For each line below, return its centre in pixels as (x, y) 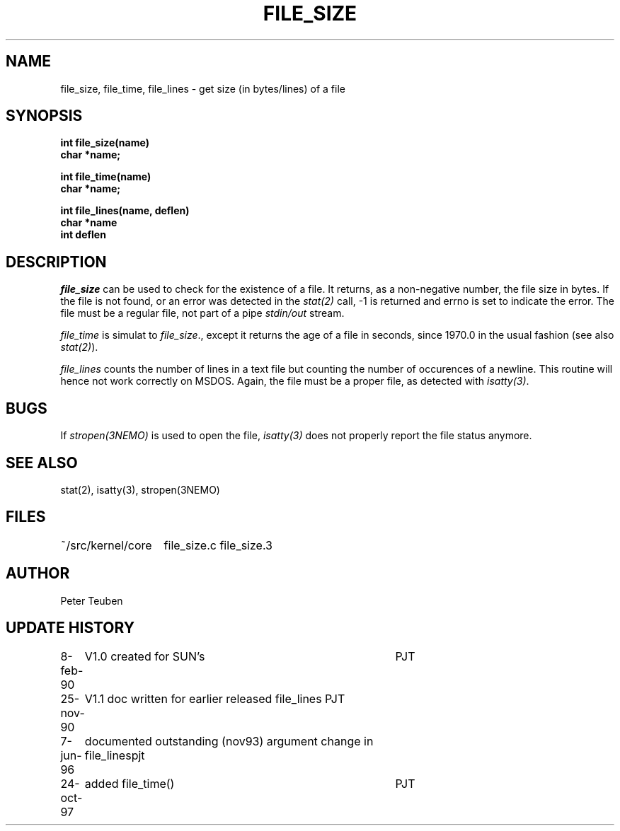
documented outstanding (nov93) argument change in (229, 741)
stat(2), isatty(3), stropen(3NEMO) (140, 489)
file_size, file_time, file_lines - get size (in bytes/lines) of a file (203, 88)
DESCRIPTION (56, 262)
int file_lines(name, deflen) (125, 211)
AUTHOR (38, 574)
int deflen (83, 235)
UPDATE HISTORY (70, 628)
